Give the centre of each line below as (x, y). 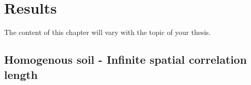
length (21, 74)
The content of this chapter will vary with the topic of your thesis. (107, 32)
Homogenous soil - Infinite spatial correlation (125, 59)
